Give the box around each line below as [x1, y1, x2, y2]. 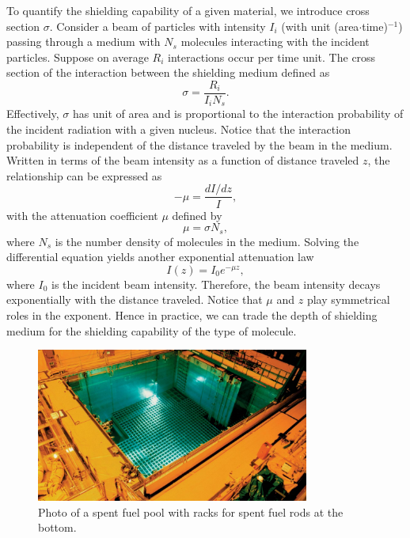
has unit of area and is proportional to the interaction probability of [73, 105, 404, 122]
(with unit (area [281, 17, 359, 34]
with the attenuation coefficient [6, 206, 158, 223]
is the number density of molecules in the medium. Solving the [55, 233, 359, 249]
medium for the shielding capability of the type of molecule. [6, 322, 297, 339]
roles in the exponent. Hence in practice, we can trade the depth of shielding [6, 306, 378, 323]
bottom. [38, 519, 77, 536]
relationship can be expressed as [6, 167, 162, 184]
